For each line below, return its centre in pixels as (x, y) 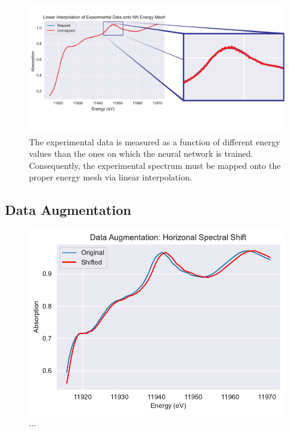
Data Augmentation (68, 210)
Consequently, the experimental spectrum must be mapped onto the (155, 165)
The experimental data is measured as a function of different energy (155, 141)
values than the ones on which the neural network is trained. (141, 153)
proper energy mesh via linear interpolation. (111, 177)
